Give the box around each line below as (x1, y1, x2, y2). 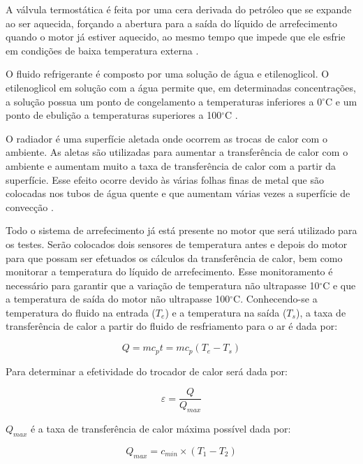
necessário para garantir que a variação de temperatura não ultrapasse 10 (6, 277, 320, 292)
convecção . (6, 199, 54, 214)
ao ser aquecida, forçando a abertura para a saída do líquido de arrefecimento (6, 15, 337, 30)
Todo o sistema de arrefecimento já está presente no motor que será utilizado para (6, 223, 357, 238)
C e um (325, 94, 357, 108)
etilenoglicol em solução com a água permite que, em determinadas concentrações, (6, 80, 356, 94)
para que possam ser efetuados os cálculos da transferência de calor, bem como (6, 250, 343, 265)
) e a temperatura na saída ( (165, 305, 287, 319)
